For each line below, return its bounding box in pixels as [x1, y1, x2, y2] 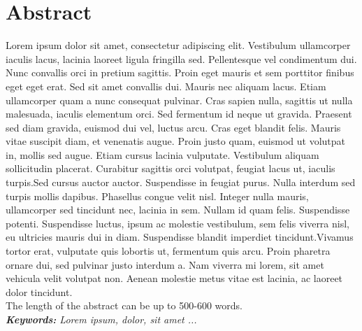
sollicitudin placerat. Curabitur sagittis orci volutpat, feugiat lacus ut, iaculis [6, 161, 335, 176]
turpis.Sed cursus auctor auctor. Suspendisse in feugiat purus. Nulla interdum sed [6, 175, 356, 190]
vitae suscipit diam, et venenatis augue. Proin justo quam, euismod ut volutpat [6, 134, 345, 148]
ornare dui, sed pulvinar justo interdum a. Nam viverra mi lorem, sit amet [6, 257, 324, 272]
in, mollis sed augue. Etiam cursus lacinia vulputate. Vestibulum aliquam [6, 147, 319, 162]
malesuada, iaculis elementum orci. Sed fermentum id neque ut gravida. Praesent [6, 106, 352, 121]
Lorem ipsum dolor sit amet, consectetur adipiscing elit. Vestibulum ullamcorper [6, 38, 351, 52]
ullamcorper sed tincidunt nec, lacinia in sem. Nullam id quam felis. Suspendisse [6, 202, 350, 217]
